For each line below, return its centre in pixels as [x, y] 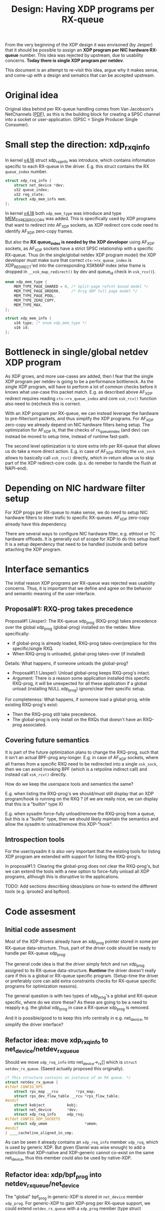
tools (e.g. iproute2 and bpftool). [38, 891]
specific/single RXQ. [33, 648]
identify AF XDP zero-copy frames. [39, 232]
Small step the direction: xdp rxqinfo [78, 145]
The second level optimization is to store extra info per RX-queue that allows [83, 446]
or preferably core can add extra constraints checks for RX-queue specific [81, 981]
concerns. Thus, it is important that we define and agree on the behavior [79, 588]
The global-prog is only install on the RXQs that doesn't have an [77, 719]
